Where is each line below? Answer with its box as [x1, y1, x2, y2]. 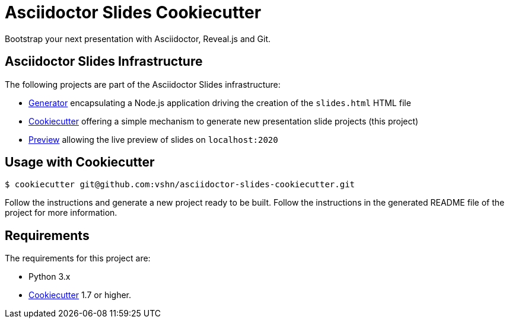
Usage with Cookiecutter [5, 155, 155, 170]
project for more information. [5, 207, 117, 218]
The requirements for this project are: [5, 253, 151, 264]
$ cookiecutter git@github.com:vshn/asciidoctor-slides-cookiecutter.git [5, 180, 355, 190]
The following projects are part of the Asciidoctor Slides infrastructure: [5, 79, 281, 89]
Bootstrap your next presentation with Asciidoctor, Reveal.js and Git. [5, 33, 271, 44]
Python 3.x [28, 271, 71, 282]
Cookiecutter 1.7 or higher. [28, 290, 132, 300]
